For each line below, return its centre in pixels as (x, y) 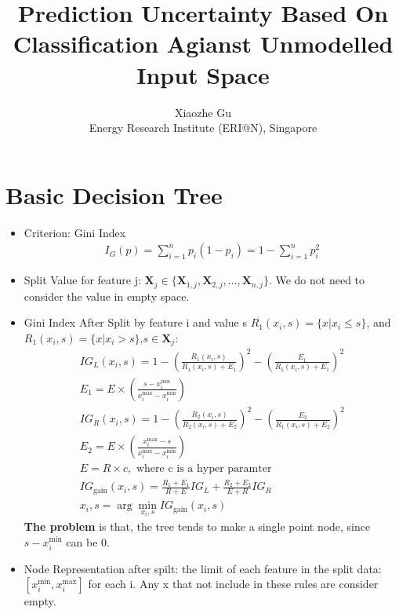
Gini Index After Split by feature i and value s (135, 322)
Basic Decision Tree (114, 194)
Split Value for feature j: (82, 280)
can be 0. (88, 541)
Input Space (203, 74)
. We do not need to (317, 280)
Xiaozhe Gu (203, 112)
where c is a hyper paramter (204, 469)
